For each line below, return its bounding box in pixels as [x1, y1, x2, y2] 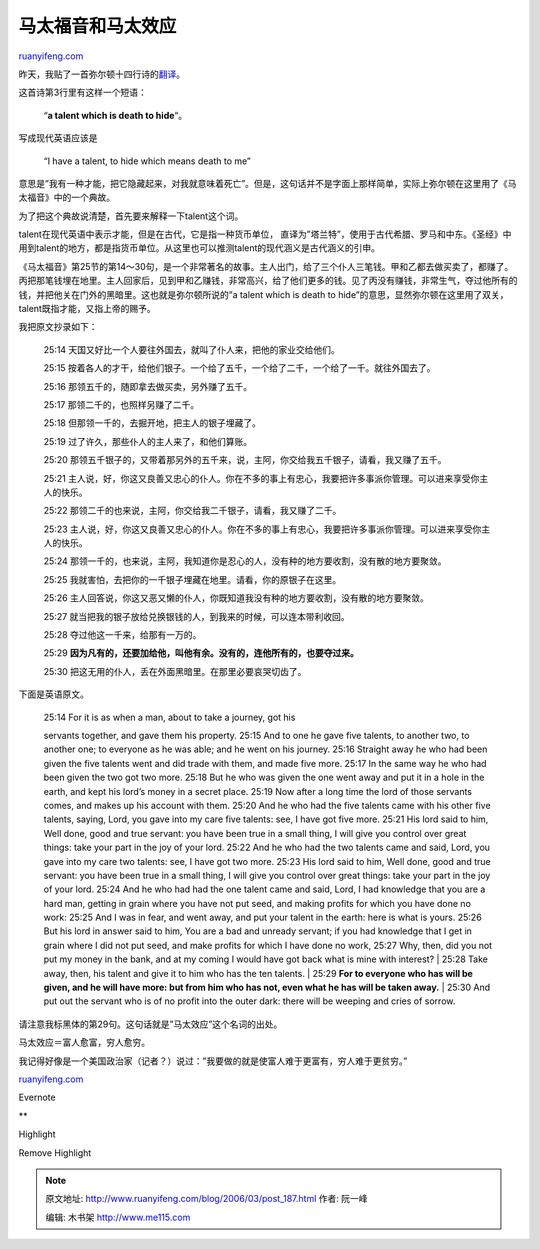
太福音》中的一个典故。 [18, 191, 115, 204]
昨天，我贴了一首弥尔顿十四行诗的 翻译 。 [18, 68, 185, 80]
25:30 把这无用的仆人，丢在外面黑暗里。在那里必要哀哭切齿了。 [43, 665, 307, 677]
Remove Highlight [18, 1146, 92, 1159]
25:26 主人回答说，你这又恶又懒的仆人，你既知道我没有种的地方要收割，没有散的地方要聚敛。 [43, 592, 430, 604]
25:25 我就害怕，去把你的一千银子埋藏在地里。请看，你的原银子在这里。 [43, 573, 342, 585]
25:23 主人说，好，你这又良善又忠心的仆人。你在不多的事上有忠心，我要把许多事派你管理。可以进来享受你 [43, 523, 482, 535]
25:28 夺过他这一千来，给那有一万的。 [43, 629, 202, 641]
